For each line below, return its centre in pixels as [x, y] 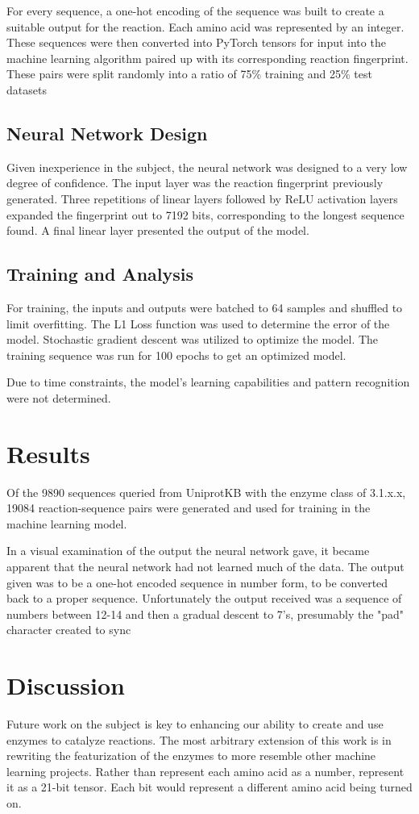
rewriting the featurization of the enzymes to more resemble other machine [191, 756]
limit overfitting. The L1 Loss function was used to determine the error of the [198, 323]
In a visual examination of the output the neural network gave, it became [188, 551]
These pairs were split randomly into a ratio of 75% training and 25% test [189, 74]
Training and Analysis [100, 274]
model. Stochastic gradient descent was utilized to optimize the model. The [193, 339]
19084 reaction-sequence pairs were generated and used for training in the [189, 508]
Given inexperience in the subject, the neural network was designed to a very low [207, 167]
